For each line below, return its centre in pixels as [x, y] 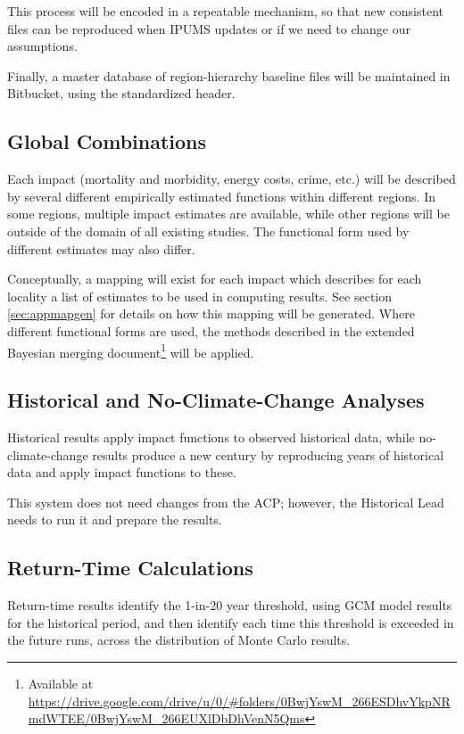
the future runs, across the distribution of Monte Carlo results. [179, 640]
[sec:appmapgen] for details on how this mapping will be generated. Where [211, 313]
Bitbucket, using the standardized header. [121, 93]
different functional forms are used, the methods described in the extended [211, 330]
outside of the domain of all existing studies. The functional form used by [208, 231]
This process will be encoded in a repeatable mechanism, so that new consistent [226, 11]
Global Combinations [107, 141]
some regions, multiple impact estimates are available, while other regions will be [228, 214]
